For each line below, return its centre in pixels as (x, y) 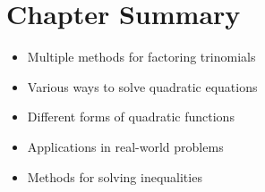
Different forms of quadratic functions (131, 117)
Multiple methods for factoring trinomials (141, 57)
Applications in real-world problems (125, 146)
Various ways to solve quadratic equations (142, 86)
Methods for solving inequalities (115, 176)
